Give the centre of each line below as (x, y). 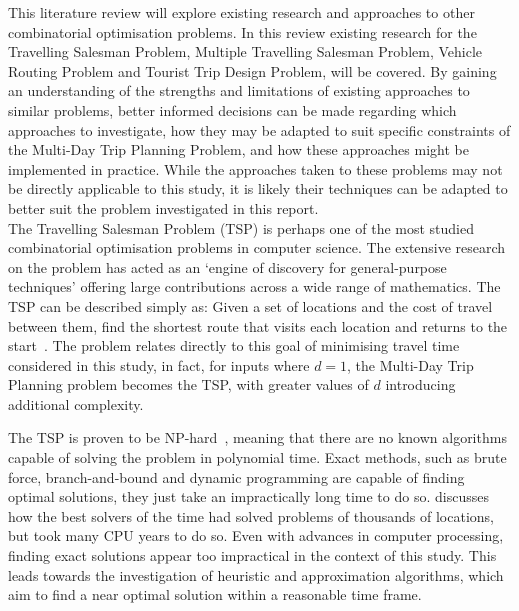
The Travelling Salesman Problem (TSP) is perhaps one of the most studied (241, 227)
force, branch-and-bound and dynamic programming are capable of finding (236, 476)
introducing (420, 384)
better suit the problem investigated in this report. (163, 207)
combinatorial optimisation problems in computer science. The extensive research (257, 247)
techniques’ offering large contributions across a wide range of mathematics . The (254, 286)
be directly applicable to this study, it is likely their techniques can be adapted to (258, 188)
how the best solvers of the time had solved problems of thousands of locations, (251, 515)
